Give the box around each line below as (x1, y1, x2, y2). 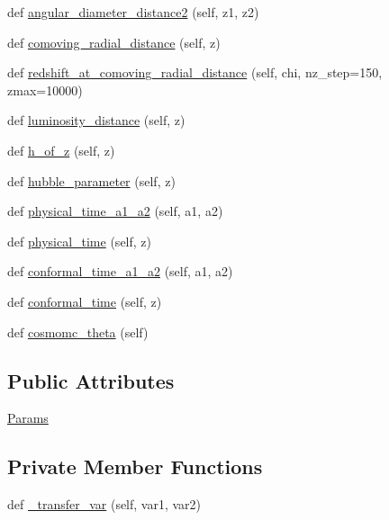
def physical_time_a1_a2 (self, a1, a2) (7, 202, 223, 220)
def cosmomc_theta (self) (7, 322, 149, 341)
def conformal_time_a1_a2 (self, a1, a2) (7, 262, 233, 281)
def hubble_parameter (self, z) (7, 171, 176, 190)
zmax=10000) (7, 80, 83, 99)
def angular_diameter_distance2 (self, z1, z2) (7, 3, 259, 21)
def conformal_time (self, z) (7, 291, 162, 310)
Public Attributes (7, 366, 175, 394)
